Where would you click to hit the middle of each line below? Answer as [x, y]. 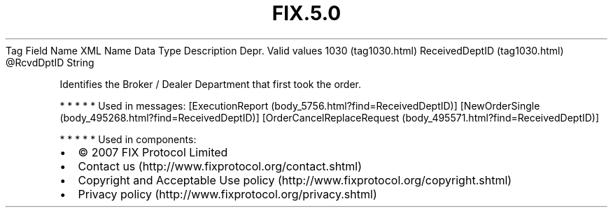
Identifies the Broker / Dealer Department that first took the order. [210, 84]
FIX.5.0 [306, 13]
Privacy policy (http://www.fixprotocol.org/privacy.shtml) [227, 194]
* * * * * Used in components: [128, 139]
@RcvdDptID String [50, 62]
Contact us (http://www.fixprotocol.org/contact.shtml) [220, 166]
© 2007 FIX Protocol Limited [153, 152]
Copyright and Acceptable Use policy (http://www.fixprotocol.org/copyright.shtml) [295, 180]
